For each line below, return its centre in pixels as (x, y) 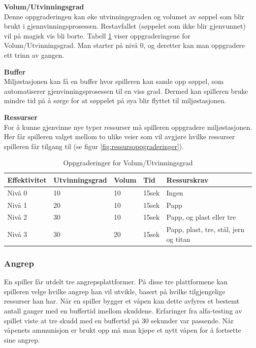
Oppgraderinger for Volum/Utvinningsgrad (128, 163)
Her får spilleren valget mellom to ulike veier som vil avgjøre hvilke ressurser (119, 136)
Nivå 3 (17, 234)
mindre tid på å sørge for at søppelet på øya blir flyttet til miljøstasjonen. (115, 100)
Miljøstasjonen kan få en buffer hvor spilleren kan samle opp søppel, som (114, 81)
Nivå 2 (17, 217)
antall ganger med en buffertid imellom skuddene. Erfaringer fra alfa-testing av (123, 310)
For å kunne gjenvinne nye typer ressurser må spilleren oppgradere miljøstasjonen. (128, 127)
